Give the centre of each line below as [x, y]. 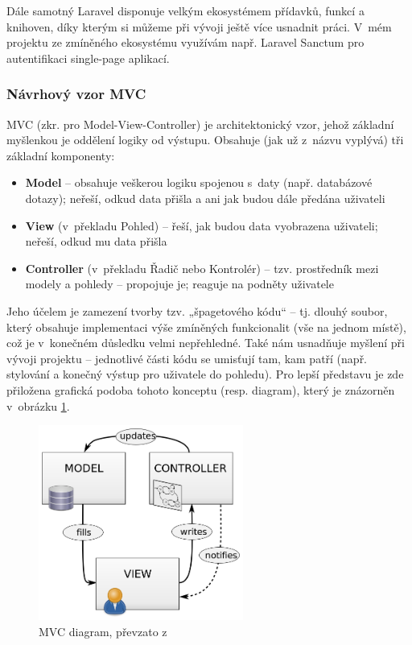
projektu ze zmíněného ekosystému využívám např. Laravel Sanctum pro [185, 42]
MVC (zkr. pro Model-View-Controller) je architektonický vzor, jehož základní [200, 124]
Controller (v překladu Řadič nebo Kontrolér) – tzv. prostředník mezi [202, 268]
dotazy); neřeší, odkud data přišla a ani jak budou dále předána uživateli [205, 198]
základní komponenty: [61, 155]
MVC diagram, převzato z [103, 631]
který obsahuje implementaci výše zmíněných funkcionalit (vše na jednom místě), [206, 327]
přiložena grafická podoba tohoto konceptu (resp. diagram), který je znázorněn [201, 389]
